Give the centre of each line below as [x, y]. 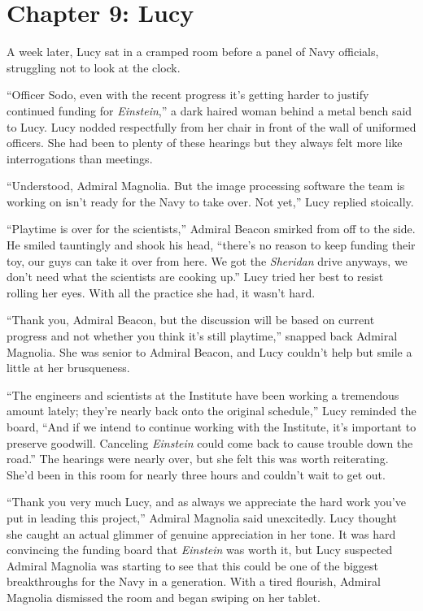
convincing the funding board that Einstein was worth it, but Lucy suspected [200, 550]
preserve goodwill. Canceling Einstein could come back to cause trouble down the [210, 442]
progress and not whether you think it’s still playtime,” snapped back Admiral [202, 336]
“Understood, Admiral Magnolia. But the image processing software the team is [206, 186]
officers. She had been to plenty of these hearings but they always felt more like [205, 143]
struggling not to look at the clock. [94, 67]
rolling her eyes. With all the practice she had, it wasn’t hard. [161, 292]
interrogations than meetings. [80, 158]
